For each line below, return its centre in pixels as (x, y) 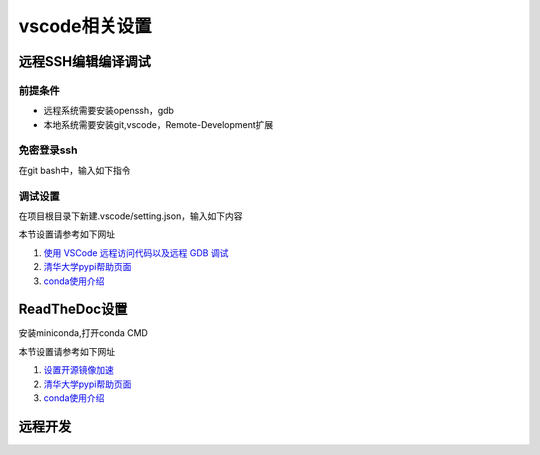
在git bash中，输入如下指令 (74, 170)
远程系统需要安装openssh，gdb (109, 111)
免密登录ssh (48, 150)
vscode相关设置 (85, 26)
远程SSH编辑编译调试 (85, 61)
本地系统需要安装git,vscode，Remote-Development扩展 (158, 124)
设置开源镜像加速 (78, 370)
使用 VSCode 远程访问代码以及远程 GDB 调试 (136, 252)
